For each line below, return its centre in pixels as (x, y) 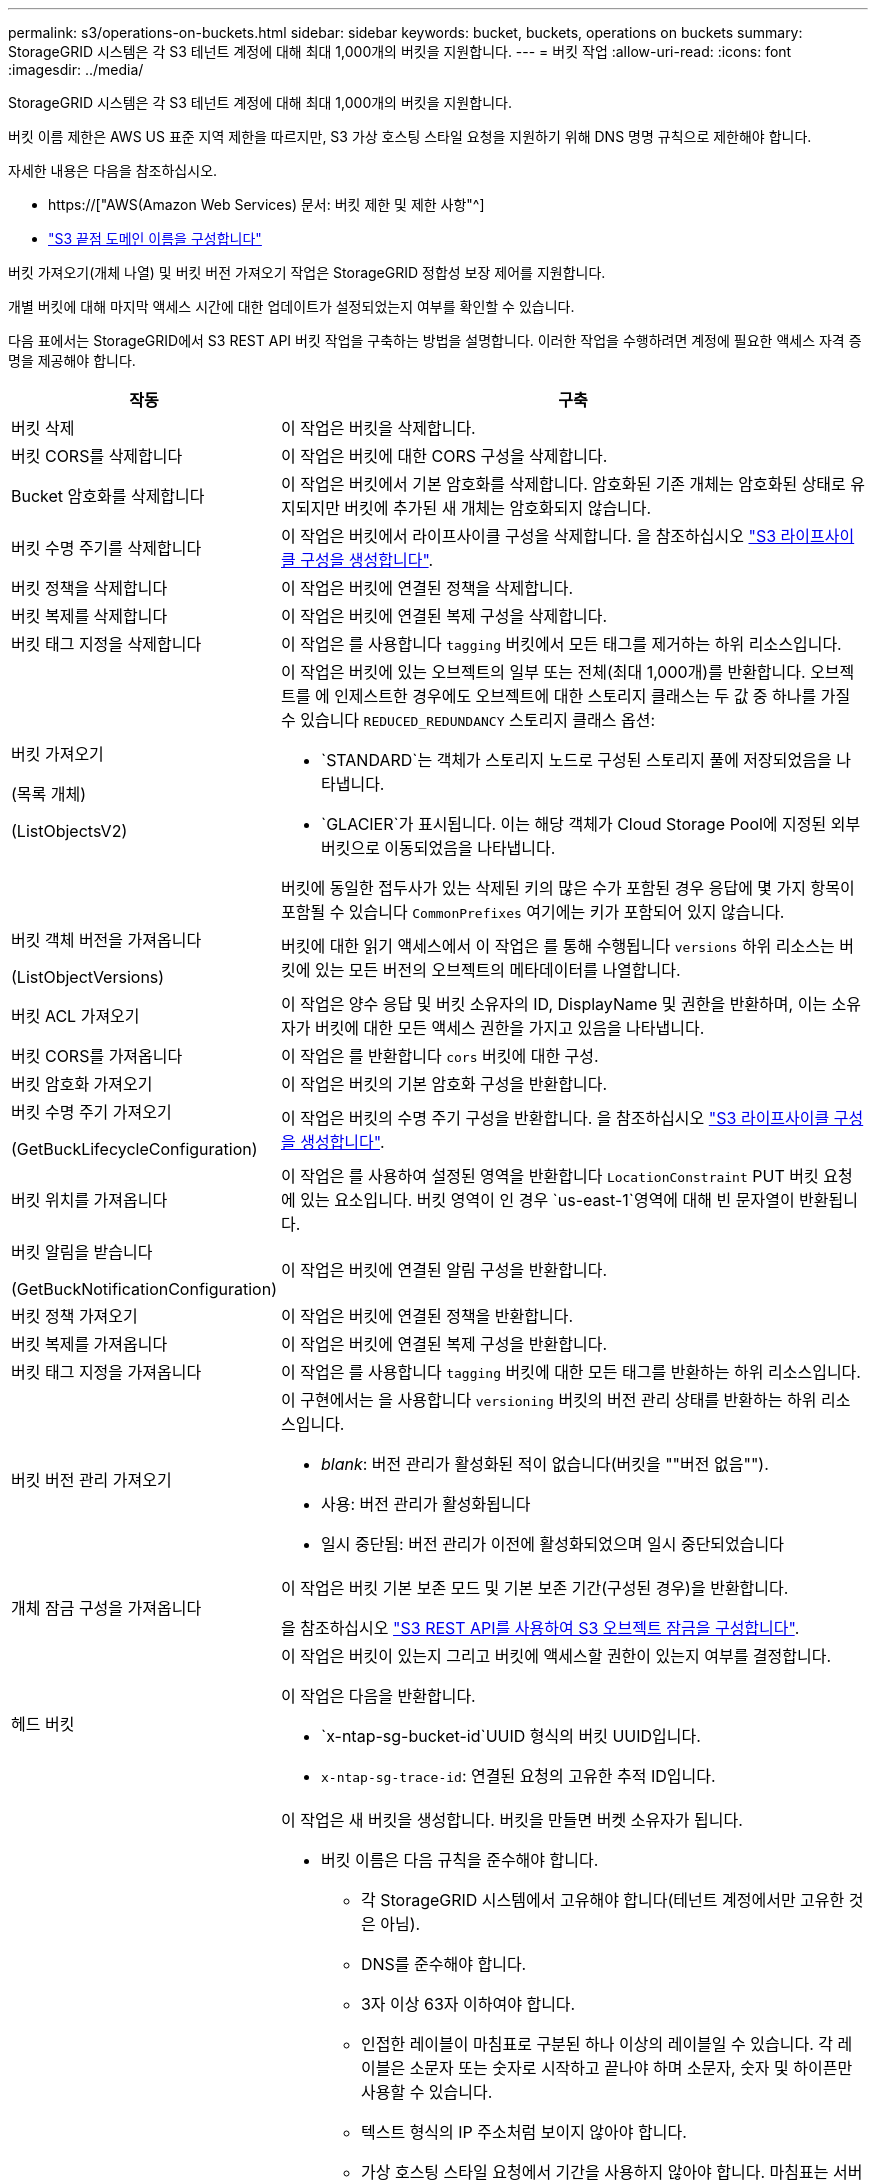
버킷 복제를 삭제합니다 (89, 616)
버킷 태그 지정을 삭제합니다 (106, 644)
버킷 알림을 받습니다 (82, 1252)
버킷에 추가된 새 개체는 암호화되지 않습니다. (498, 508)
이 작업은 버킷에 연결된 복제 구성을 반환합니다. (443, 1344)
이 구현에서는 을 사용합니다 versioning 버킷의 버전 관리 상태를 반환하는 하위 (548, 1400)
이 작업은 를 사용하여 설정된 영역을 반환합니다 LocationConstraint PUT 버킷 (549, 1176)
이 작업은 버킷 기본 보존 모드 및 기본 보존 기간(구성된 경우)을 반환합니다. (534, 1588)
